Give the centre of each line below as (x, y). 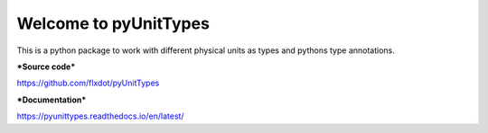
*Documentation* (52, 100)
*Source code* (46, 66)
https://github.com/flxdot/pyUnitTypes (88, 83)
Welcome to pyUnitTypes (113, 23)
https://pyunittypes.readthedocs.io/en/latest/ (100, 116)
